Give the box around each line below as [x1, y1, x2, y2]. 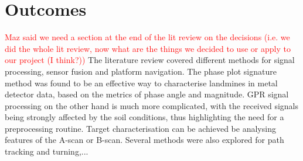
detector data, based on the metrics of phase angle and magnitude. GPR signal [5, 88, 289, 100]
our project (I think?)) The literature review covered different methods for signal [5, 54, 295, 66]
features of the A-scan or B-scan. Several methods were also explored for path [5, 134, 284, 146]
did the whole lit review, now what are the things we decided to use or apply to [5, 42, 291, 54]
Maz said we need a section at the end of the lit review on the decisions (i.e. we [5, 31, 290, 43]
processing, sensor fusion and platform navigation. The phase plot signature [5, 65, 277, 77]
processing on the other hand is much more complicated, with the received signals [5, 99, 299, 111]
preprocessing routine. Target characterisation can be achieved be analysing [5, 122, 276, 134]
